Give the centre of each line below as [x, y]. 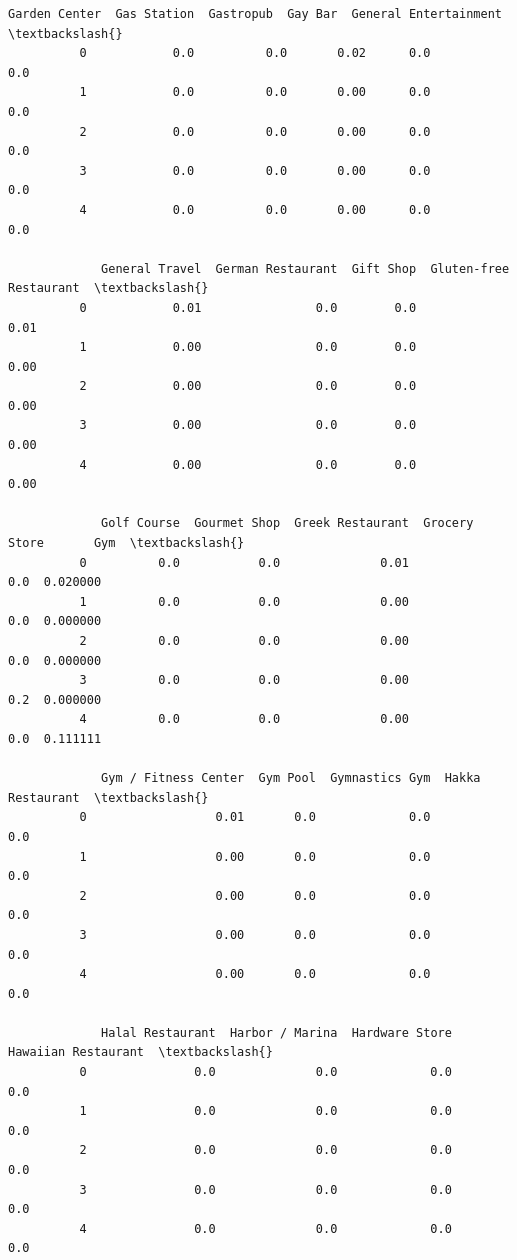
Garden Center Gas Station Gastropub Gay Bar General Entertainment [255, 14]
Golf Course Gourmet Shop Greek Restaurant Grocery [287, 523]
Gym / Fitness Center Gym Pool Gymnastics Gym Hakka [291, 778]
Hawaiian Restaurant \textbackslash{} [140, 1052]
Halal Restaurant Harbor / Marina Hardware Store [276, 1032]
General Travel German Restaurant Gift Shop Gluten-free [305, 268]
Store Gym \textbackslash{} [126, 543]
